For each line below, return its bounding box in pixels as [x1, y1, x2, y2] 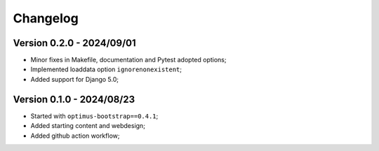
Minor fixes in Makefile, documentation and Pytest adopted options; [30, 56, 227, 64]
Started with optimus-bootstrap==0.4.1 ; [30, 112, 159, 120]
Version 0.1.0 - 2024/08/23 [13, 93, 135, 105]
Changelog [13, 10, 79, 26]
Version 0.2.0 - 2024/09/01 [13, 37, 136, 49]
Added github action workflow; [30, 131, 120, 140]
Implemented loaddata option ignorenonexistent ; [30, 65, 182, 73]
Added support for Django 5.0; [30, 75, 119, 83]
